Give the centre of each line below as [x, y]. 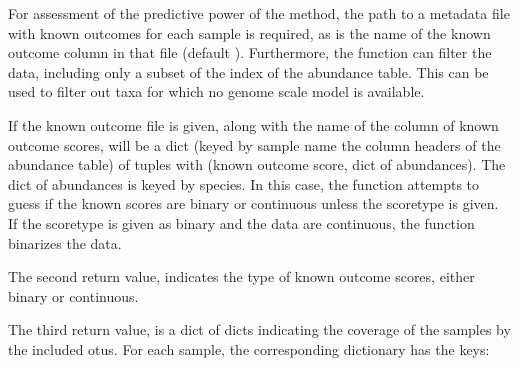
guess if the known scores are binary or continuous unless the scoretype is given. [253, 203]
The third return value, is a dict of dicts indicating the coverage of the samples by [259, 329]
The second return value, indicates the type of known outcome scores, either [241, 276]
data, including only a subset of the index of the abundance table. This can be [248, 71]
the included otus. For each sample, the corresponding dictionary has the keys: [249, 348]
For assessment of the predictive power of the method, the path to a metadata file [259, 13]
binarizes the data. [65, 242]
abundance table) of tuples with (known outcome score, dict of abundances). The [257, 164]
